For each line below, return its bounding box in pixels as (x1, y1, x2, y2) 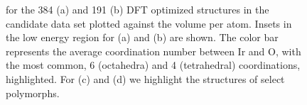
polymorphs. (6, 85, 60, 100)
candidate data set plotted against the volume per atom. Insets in (6, 16, 292, 31)
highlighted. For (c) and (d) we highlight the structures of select (6, 71, 285, 86)
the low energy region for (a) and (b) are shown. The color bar (6, 30, 279, 45)
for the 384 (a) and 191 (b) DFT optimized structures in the (6, 2, 269, 16)
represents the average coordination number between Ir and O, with (6, 43, 301, 58)
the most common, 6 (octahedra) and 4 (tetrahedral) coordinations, (6, 57, 301, 72)
